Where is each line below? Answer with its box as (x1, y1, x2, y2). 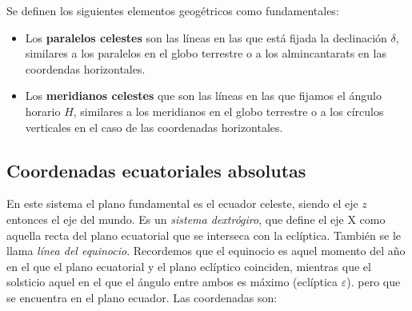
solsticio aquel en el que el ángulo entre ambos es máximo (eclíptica (6, 273, 338, 290)
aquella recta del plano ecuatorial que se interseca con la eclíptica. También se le (6, 226, 402, 243)
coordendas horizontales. (25, 60, 146, 77)
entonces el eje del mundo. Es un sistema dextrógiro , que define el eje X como (6, 210, 386, 227)
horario (25, 102, 61, 119)
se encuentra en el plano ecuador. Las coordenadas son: (6, 289, 278, 305)
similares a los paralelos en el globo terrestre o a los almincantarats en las (25, 45, 386, 62)
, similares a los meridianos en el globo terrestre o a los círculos (73, 102, 384, 119)
